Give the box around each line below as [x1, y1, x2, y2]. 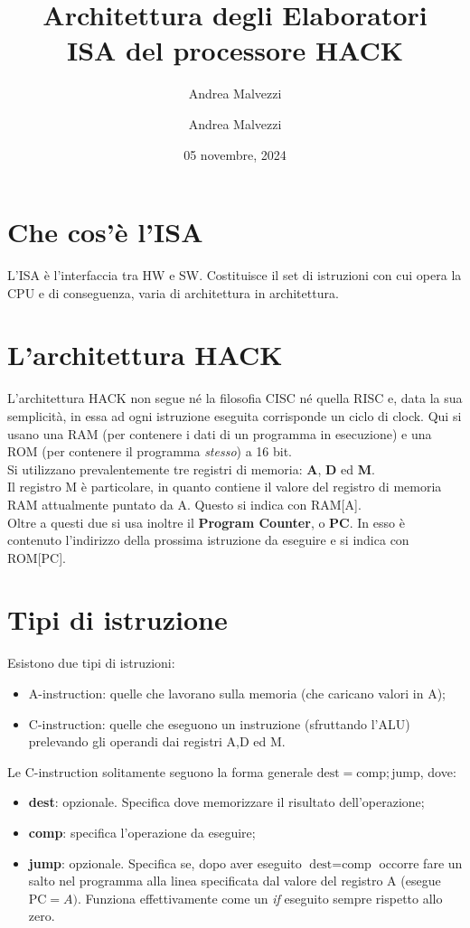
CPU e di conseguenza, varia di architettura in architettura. [7, 283, 339, 302]
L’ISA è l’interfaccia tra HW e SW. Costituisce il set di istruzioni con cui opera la [7, 266, 462, 285]
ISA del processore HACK [66, 32, 404, 69]
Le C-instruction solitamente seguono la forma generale [7, 762, 314, 781]
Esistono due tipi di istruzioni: [7, 653, 175, 672]
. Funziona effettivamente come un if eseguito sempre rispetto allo [78, 888, 443, 907]
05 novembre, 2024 [183, 145, 287, 164]
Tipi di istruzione [7, 601, 228, 638]
